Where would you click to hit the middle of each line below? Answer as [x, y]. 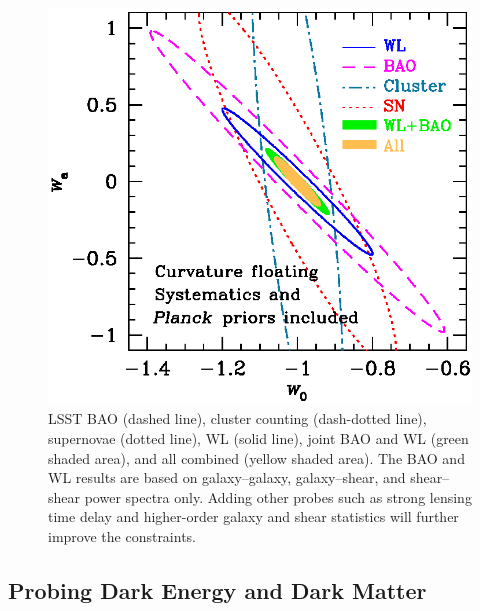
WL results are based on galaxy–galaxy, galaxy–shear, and [227, 477]
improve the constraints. [122, 535]
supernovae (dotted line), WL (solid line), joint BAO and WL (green [258, 438]
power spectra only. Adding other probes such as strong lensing [278, 496]
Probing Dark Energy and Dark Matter [217, 589]
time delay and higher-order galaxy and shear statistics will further [253, 516]
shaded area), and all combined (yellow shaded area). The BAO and [256, 457]
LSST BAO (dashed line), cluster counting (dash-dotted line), [237, 418]
